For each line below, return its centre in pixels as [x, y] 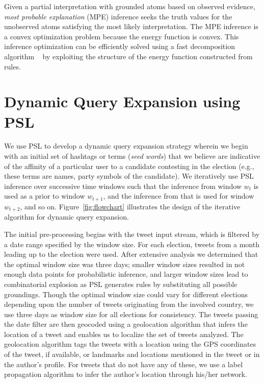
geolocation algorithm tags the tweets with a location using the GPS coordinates [130, 344]
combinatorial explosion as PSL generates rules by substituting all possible [121, 284]
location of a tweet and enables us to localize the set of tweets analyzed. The [124, 334]
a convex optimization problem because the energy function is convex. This [122, 36]
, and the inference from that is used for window [179, 196]
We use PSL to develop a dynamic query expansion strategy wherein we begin [126, 146]
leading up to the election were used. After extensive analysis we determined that [131, 254]
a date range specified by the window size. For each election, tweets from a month [132, 244]
